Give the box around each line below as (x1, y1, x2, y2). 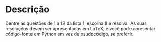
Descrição (5, 4, 50, 15)
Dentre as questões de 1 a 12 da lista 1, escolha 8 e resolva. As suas (5, 20, 147, 26)
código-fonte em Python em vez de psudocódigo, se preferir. (5, 31, 134, 37)
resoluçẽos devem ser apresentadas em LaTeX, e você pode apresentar (5, 25, 156, 31)
